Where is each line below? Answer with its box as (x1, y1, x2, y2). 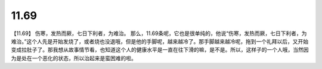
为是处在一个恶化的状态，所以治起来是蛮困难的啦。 (11, 54, 137, 62)
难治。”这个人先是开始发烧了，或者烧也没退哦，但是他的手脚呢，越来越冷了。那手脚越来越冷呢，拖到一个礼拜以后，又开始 (11, 37, 309, 45)
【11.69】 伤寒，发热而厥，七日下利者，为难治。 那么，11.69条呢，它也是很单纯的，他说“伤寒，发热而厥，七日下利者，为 (11, 30, 307, 37)
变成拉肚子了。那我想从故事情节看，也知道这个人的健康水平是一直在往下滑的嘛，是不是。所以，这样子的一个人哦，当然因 (11, 46, 309, 54)
